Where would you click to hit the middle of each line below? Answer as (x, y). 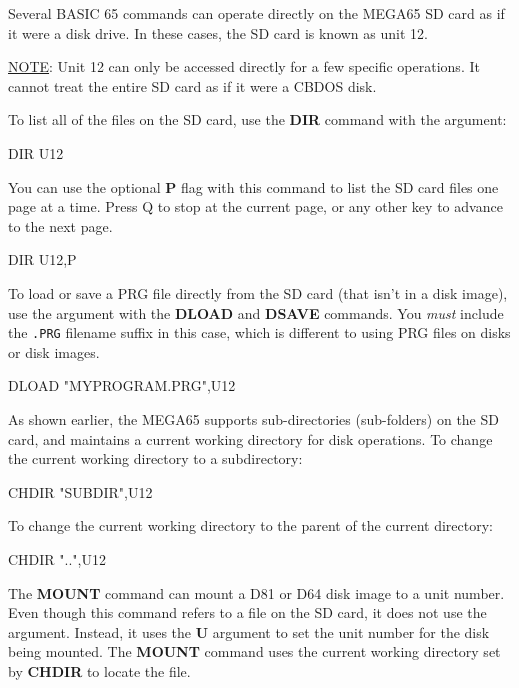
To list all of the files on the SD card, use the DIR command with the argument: (257, 119)
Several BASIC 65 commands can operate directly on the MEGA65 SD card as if (256, 13)
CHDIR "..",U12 (57, 558)
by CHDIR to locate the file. (99, 670)
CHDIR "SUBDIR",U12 (80, 491)
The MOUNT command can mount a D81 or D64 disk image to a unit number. (256, 592)
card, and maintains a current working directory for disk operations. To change (250, 438)
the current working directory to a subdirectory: (155, 458)
